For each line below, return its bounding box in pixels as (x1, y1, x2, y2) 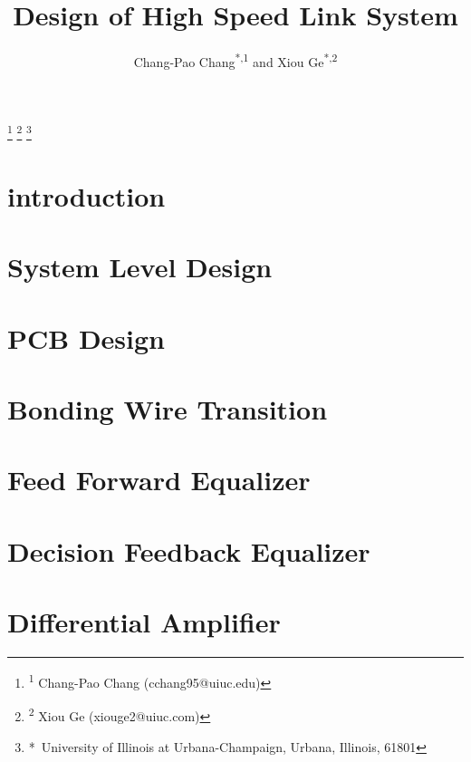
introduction (7, 177, 166, 214)
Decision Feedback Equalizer (7, 532, 370, 569)
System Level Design (7, 248, 273, 285)
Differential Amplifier (7, 603, 281, 641)
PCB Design (7, 319, 165, 356)
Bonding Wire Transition (7, 390, 328, 427)
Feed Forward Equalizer (7, 461, 311, 498)
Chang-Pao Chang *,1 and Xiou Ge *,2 (133, 50, 338, 71)
